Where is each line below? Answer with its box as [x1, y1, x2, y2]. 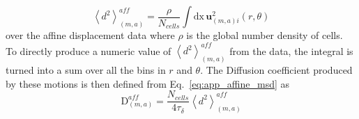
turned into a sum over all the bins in [6, 63, 166, 77]
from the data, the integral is [229, 43, 353, 58]
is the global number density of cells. [186, 28, 343, 42]
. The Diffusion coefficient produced [200, 63, 353, 77]
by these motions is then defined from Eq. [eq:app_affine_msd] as [6, 76, 290, 90]
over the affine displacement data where [6, 28, 175, 42]
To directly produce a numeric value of [6, 43, 171, 58]
